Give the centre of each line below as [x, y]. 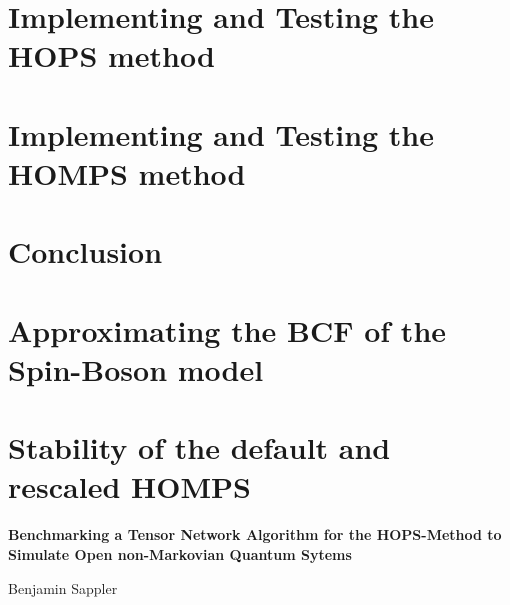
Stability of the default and [199, 447]
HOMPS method [127, 172]
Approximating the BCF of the [227, 329]
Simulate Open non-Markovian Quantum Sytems [180, 553]
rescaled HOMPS [129, 486]
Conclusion [85, 251]
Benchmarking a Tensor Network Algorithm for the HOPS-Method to [255, 534]
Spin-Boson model [136, 368]
